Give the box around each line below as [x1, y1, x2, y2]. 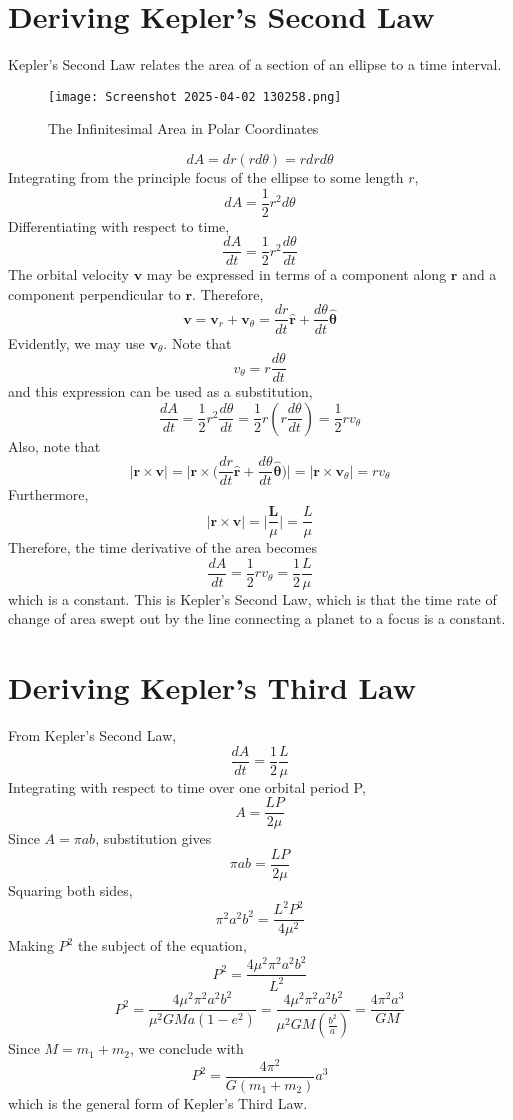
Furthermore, [8, 484, 89, 505]
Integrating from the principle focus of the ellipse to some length [8, 166, 404, 187]
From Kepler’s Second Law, [8, 725, 177, 746]
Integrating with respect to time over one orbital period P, [8, 776, 366, 797]
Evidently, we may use [8, 332, 145, 353]
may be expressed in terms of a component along [146, 264, 447, 285]
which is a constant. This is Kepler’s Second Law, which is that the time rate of [8, 588, 497, 609]
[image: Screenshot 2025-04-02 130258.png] [48, 89, 342, 104]
